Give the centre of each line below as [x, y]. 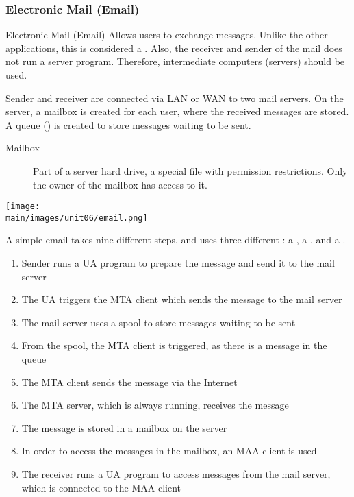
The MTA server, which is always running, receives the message [155, 405]
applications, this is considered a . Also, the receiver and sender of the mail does [174, 48]
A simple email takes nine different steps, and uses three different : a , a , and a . [176, 240]
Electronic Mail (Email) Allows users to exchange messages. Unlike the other [167, 35]
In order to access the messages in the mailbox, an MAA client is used [169, 451]
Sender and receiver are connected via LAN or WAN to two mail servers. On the [175, 98]
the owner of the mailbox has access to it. [120, 184]
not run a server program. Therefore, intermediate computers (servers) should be [175, 61]
